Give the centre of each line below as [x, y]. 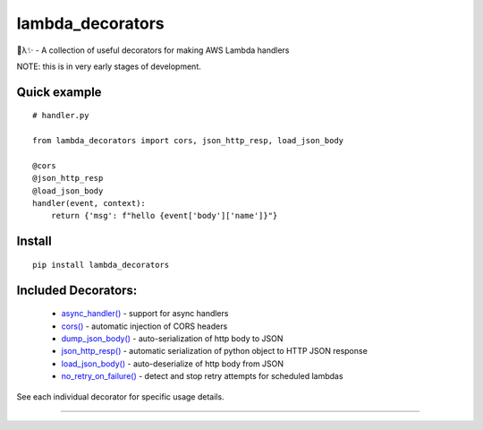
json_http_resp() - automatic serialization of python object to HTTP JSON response [215, 351]
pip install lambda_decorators [101, 265]
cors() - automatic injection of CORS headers [144, 326]
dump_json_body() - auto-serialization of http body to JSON [172, 339]
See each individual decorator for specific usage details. [120, 396]
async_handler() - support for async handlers [145, 314]
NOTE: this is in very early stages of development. [109, 66]
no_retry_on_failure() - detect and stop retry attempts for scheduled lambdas [202, 376]
